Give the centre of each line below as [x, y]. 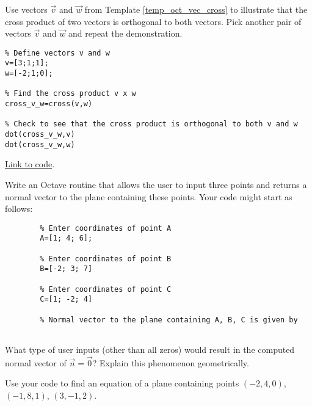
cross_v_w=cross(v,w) [49, 104]
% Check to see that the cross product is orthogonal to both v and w [151, 124]
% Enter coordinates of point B [106, 259]
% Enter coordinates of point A [106, 228]
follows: [19, 208]
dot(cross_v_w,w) [40, 144]
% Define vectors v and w [57, 53]
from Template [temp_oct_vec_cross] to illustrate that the [196, 9]
